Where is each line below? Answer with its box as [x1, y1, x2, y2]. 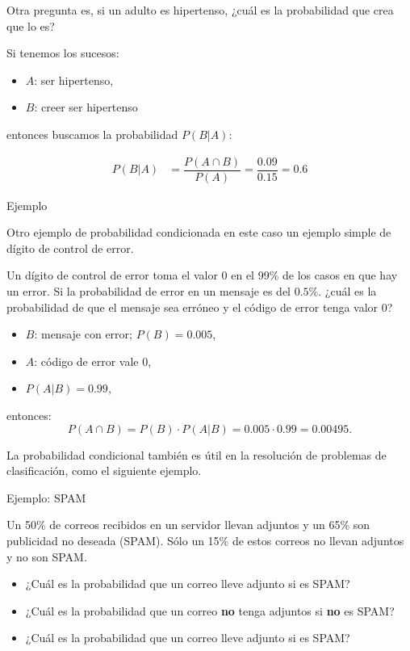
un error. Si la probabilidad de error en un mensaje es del [6, 283, 291, 300]
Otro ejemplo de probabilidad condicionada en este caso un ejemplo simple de [6, 224, 391, 241]
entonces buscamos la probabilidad [6, 125, 178, 142]
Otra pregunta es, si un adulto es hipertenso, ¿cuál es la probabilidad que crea [6, 2, 394, 18]
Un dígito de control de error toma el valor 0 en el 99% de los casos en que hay [6, 267, 398, 283]
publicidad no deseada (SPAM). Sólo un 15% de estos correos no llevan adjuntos [6, 531, 404, 548]
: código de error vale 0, [34, 352, 152, 369]
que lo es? [6, 17, 55, 34]
